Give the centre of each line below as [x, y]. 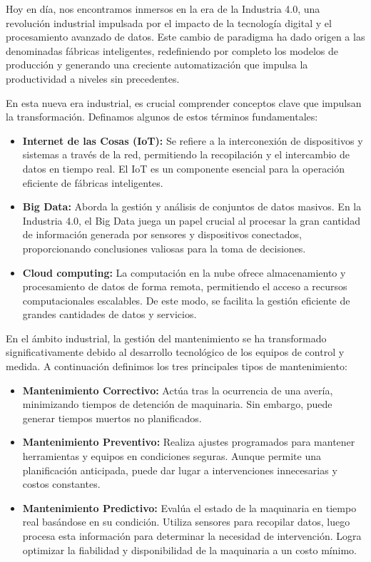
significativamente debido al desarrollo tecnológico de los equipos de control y [175, 352]
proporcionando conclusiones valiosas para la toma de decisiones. [164, 248]
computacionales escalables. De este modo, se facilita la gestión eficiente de [186, 300]
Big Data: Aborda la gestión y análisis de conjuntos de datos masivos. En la [192, 206]
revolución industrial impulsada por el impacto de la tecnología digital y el [169, 22]
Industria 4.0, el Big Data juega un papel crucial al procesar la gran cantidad [192, 220]
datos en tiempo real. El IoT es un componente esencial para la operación [184, 168]
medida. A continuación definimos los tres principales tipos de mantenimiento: [177, 366]
